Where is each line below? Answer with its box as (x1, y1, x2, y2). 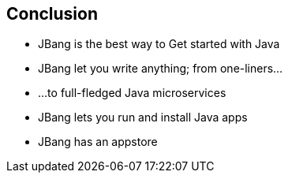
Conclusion (6, 4, 99, 24)
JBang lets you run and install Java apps (38, 110, 248, 125)
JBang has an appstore (38, 135, 158, 149)
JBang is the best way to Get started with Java (38, 37, 280, 51)
